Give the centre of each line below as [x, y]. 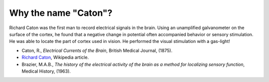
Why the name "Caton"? [61, 13]
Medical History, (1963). [46, 71]
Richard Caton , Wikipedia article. [55, 57]
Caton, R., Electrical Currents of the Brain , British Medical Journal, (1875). [97, 50]
